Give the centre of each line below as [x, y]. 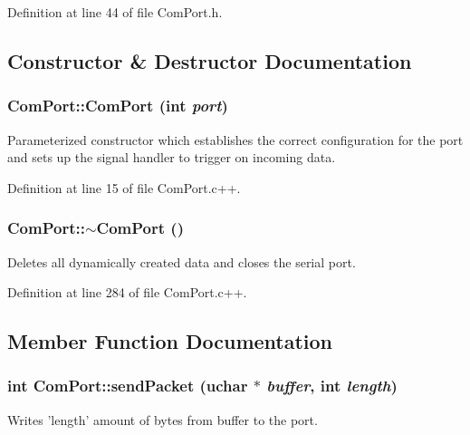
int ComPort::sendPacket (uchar [128, 386]
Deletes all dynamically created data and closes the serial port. [182, 261]
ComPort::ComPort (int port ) [118, 106]
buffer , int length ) [332, 386]
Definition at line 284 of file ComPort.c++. [127, 292]
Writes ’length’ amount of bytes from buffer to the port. [163, 419]
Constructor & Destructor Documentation [210, 60]
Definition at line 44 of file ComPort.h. [115, 12]
